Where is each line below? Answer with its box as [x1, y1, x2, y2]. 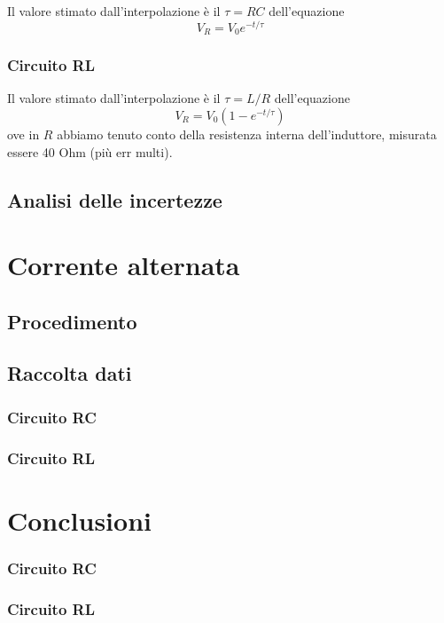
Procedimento [7, 307, 137, 335]
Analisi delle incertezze [7, 185, 222, 213]
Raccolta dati [7, 359, 132, 387]
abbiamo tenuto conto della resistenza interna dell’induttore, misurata [57, 124, 437, 143]
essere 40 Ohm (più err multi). [7, 142, 173, 161]
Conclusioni [7, 501, 152, 538]
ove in [7, 124, 40, 143]
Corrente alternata [7, 247, 240, 283]
